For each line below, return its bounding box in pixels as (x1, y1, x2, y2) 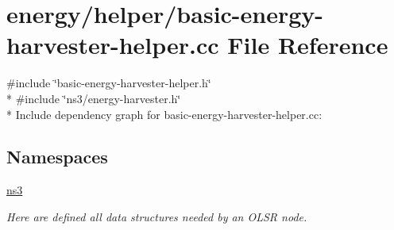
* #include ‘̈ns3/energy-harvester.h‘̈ (6, 90, 181, 106)
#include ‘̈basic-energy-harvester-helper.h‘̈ (6, 75, 211, 91)
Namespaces (6, 144, 108, 169)
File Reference (227, 29, 388, 61)
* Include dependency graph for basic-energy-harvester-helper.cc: (6, 105, 323, 122)
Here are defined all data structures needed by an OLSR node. (6, 208, 307, 224)
